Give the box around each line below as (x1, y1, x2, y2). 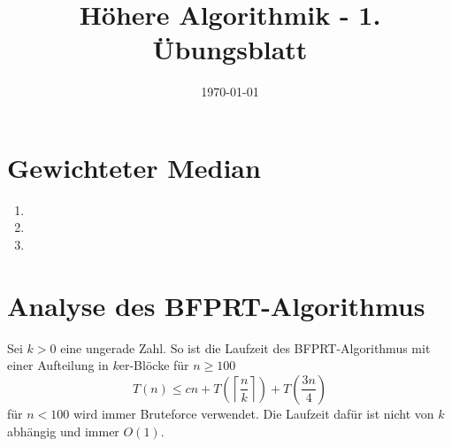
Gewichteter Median (7, 149, 261, 185)
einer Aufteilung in (7, 356, 109, 374)
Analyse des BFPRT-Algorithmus (7, 287, 425, 323)
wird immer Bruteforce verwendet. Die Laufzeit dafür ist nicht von (73, 404, 434, 422)
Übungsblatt (152, 31, 308, 67)
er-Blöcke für (119, 356, 189, 374)
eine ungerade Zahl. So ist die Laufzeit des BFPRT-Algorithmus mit (60, 338, 431, 357)
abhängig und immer (7, 421, 119, 440)
